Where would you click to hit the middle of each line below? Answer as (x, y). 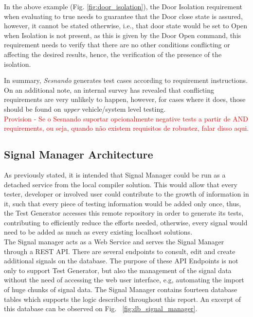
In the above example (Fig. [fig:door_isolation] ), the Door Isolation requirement (123, 6)
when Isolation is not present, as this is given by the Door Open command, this (123, 35)
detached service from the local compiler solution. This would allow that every (121, 184)
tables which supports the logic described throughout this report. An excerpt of (123, 299)
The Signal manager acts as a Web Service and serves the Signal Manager (114, 242)
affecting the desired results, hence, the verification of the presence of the (113, 54)
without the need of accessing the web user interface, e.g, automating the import (124, 280)
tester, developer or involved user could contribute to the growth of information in (126, 194)
